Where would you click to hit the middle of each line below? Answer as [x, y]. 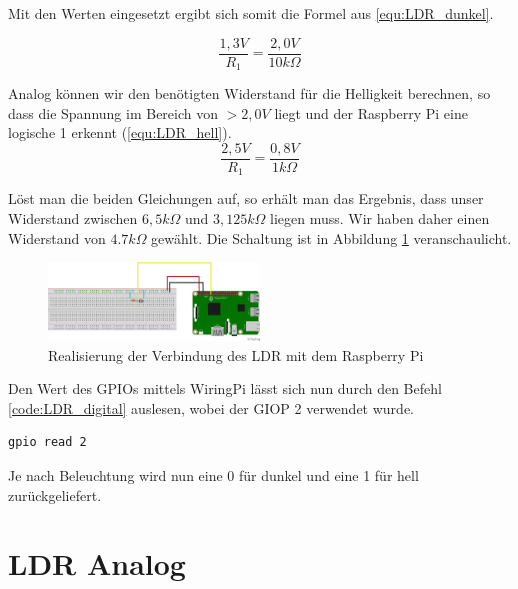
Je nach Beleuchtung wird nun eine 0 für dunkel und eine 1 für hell [213, 475]
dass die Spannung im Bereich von [113, 112]
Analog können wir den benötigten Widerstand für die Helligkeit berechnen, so [249, 93]
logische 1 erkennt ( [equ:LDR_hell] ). [120, 132]
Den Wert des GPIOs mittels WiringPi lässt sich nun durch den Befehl [225, 388]
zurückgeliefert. [55, 494]
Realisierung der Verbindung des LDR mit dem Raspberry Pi [236, 354]
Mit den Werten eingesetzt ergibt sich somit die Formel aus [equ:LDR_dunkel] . [251, 13]
